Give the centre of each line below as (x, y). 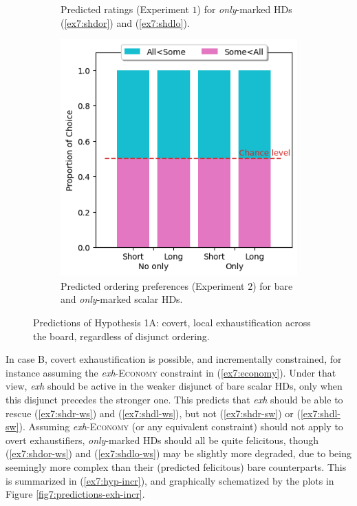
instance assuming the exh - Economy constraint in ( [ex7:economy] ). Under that (171, 372)
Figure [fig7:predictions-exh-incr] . (75, 494)
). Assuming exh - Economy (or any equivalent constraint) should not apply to (181, 426)
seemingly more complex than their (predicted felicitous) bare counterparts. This (176, 466)
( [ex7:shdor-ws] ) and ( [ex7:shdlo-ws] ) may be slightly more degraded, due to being (178, 453)
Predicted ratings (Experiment (125, 9)
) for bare (273, 285)
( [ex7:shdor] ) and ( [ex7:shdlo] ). (125, 22)
